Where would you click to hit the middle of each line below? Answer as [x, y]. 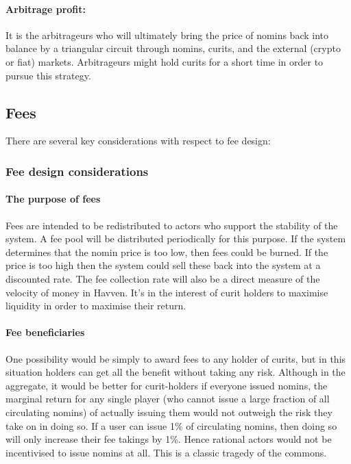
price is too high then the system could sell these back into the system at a [163, 265]
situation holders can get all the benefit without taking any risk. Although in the [175, 372]
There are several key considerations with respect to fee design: [138, 141]
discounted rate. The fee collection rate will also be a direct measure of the [163, 278]
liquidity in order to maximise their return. [96, 306]
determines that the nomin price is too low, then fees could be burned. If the [167, 252]
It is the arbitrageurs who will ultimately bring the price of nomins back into [167, 35]
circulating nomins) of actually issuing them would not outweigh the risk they [169, 412]
